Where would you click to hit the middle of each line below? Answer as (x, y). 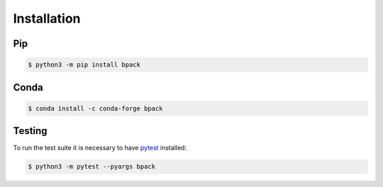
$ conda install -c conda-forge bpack (95, 108)
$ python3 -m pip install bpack (84, 65)
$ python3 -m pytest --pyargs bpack (92, 167)
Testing (30, 131)
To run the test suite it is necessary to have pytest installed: (100, 148)
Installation (47, 18)
